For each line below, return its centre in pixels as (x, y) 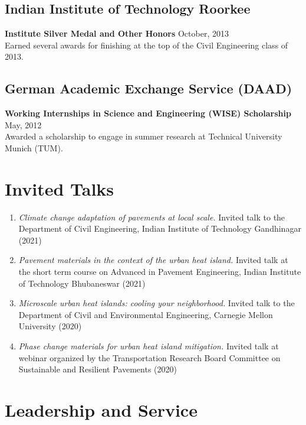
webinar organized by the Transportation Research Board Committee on (149, 357)
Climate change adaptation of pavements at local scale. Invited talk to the (152, 217)
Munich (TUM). (34, 147)
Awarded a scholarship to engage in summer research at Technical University (144, 136)
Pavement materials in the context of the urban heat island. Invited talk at (153, 260)
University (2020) (50, 326)
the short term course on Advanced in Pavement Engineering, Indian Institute (160, 272)
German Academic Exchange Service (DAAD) (149, 88)
